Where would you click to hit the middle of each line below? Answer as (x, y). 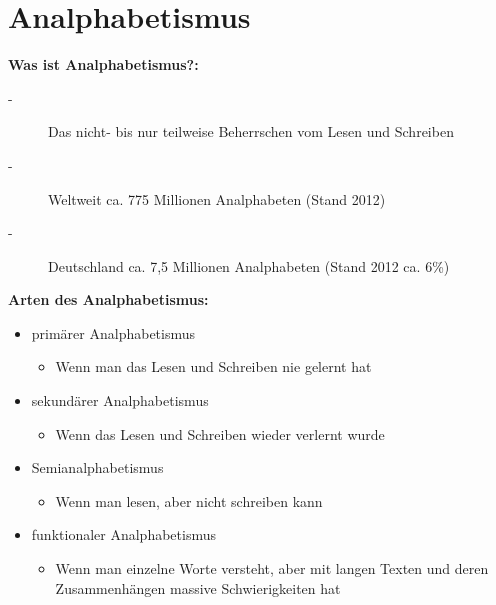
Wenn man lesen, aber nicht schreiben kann (189, 500)
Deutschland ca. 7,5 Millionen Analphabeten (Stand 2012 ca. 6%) (249, 265)
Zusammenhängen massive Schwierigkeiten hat (198, 587)
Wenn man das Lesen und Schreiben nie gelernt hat (213, 366)
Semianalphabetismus (97, 467)
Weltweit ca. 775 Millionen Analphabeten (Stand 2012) (217, 198)
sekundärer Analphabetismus (120, 400)
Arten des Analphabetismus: (108, 299)
